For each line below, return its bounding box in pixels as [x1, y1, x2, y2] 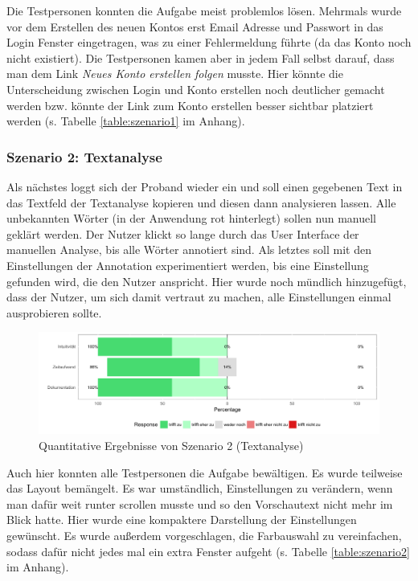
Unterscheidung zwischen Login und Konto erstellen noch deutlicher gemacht [6, 80, 385, 97]
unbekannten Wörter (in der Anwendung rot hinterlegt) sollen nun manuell [6, 210, 376, 227]
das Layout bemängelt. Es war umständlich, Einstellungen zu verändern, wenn [6, 480, 393, 497]
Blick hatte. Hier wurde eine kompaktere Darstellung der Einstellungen [6, 511, 357, 528]
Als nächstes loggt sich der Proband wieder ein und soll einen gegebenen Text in [6, 178, 403, 194]
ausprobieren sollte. [6, 304, 102, 321]
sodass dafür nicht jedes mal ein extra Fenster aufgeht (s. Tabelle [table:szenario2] [6, 542, 410, 559]
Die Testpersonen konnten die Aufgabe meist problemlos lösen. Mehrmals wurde [6, 2, 402, 18]
